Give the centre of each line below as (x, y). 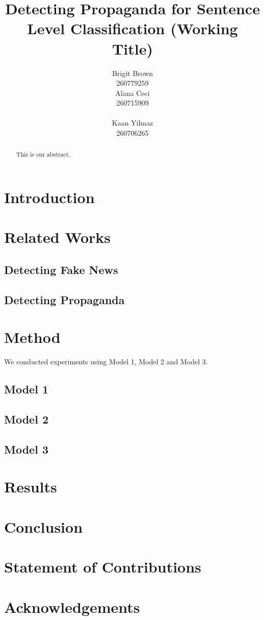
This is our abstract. (43, 154)
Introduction (49, 197)
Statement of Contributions (103, 567)
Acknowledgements (72, 606)
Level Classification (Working (133, 28)
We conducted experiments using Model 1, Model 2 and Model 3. (106, 362)
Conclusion (44, 526)
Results (31, 487)
